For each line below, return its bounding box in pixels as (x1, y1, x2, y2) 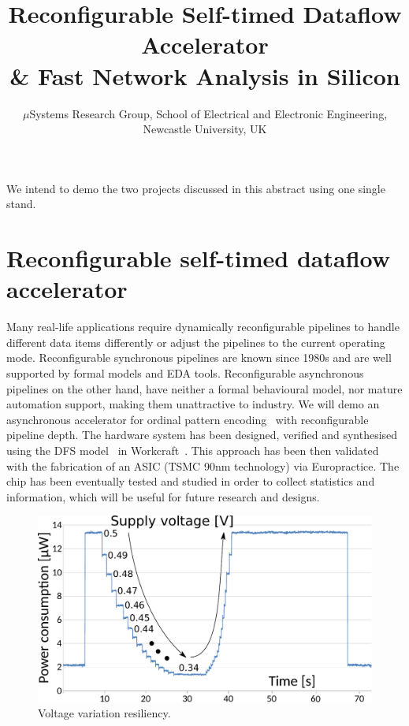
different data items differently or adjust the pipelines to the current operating (6, 333, 385, 350)
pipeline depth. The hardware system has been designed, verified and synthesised (6, 426, 398, 443)
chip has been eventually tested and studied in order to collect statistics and (6, 473, 375, 490)
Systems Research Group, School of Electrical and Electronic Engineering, (29, 105, 388, 121)
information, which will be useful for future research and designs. (6, 488, 320, 504)
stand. (6, 195, 36, 212)
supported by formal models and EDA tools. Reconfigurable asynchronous (6, 364, 364, 381)
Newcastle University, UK (143, 121, 267, 137)
